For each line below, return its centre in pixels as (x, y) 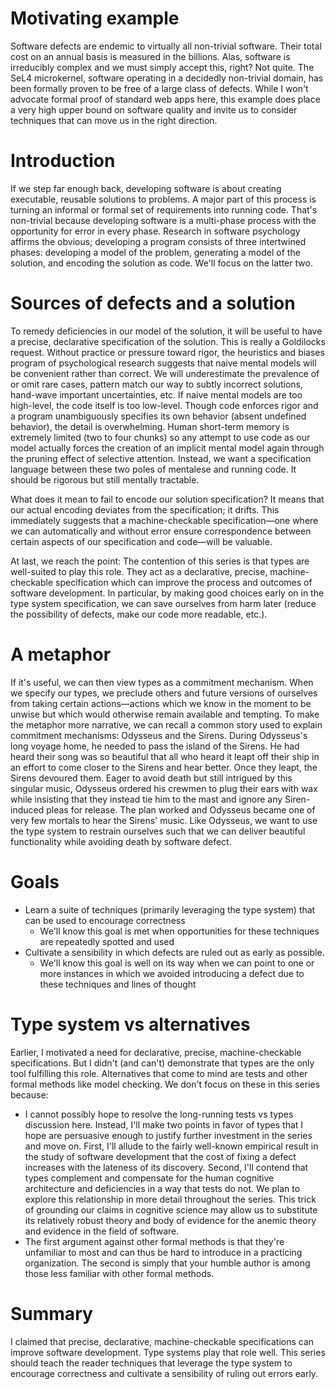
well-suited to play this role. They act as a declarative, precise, (139, 571)
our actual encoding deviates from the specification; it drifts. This (145, 509)
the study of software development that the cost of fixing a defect (160, 1156)
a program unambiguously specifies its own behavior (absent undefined (158, 416)
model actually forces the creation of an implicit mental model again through (167, 448)
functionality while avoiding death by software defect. (121, 841)
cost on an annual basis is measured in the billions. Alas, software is (150, 56)
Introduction (63, 161)
